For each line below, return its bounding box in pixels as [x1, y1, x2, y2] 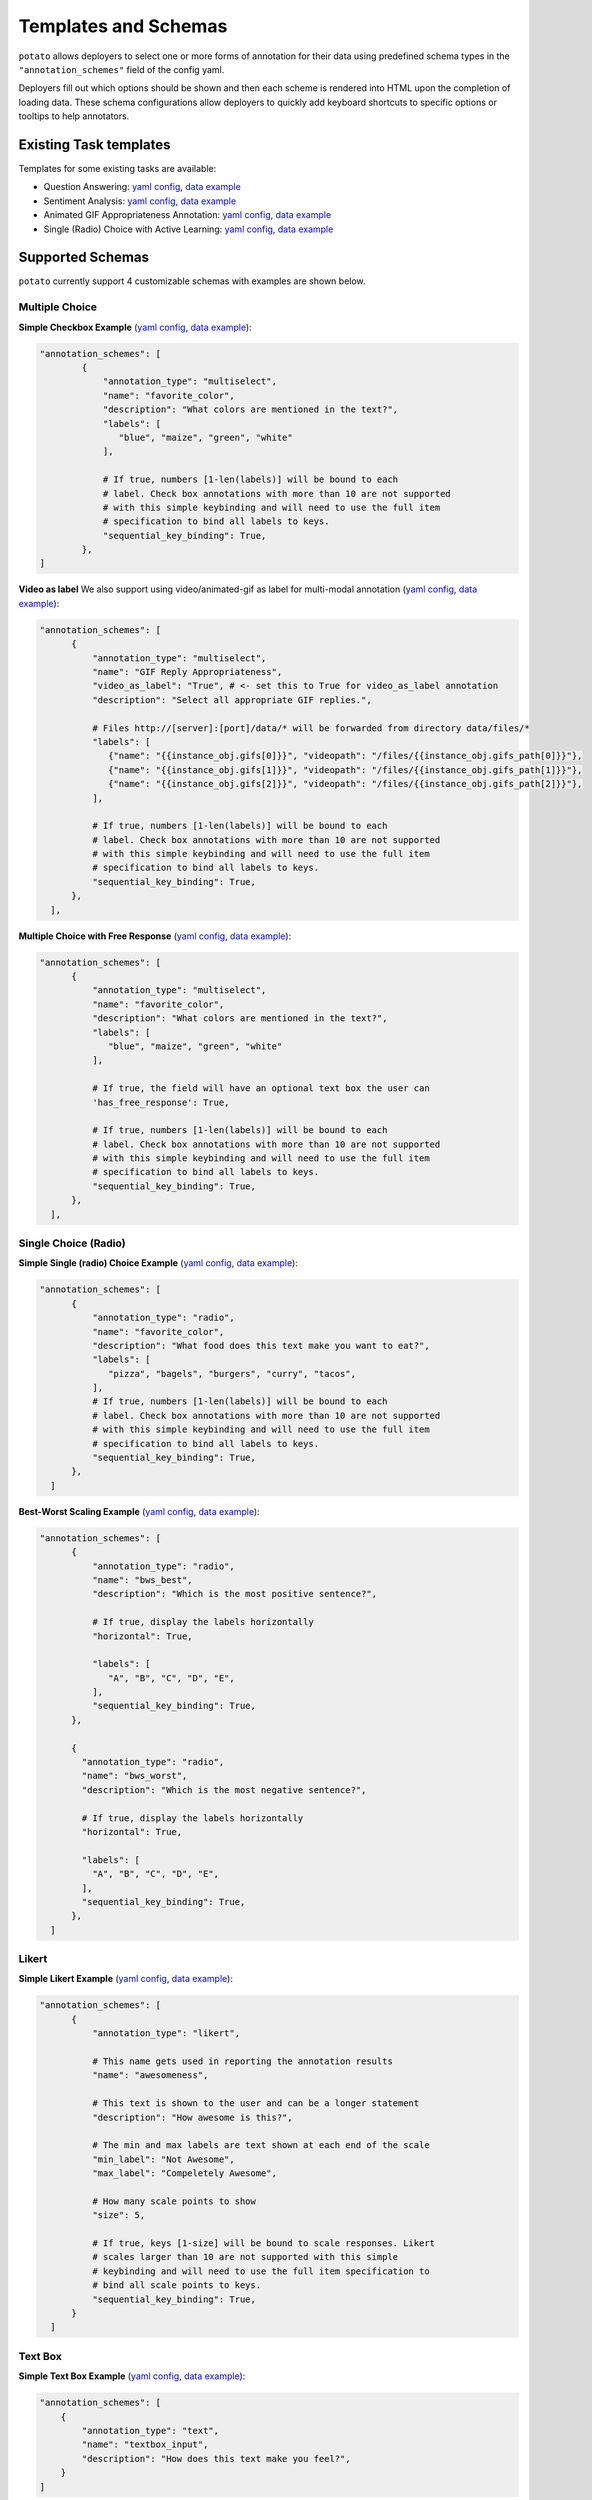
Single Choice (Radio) [18, 1236, 126, 1250]
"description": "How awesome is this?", [91, 2111, 294, 2123]
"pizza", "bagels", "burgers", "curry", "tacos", [108, 1368, 357, 1379]
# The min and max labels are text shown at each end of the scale [91, 2140, 430, 2151]
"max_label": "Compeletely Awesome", [91, 2168, 277, 2179]
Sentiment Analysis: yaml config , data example [43, 195, 237, 207]
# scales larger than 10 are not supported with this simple [91, 2251, 399, 2263]
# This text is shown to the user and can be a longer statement [91, 2098, 420, 2109]
